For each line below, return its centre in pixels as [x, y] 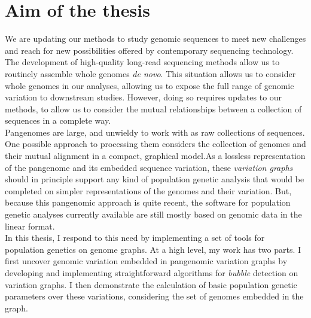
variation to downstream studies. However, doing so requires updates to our [144, 97]
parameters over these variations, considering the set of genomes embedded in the [154, 296]
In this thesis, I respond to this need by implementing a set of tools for [135, 238]
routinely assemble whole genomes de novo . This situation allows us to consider [150, 73]
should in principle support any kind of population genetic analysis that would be [155, 179]
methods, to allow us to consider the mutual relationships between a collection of [153, 108]
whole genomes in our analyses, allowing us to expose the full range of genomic [150, 85]
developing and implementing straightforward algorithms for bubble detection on [152, 273]
